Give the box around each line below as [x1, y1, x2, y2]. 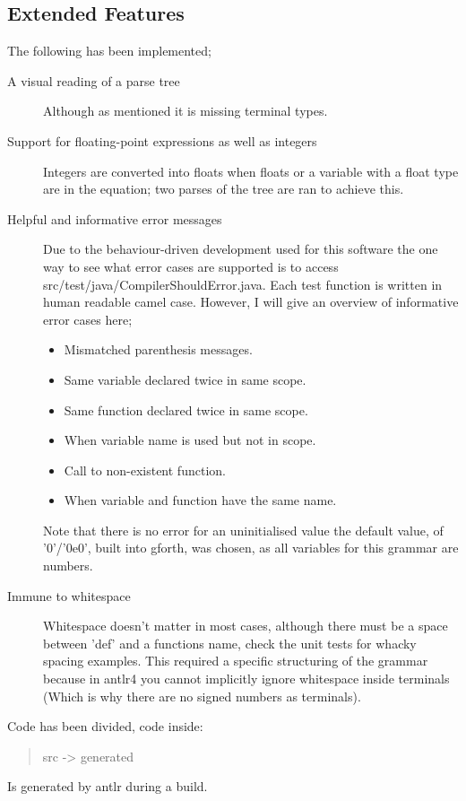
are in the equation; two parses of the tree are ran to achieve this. [43, 179, 404, 198]
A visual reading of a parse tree [7, 71, 180, 90]
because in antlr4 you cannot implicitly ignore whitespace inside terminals [43, 669, 450, 688]
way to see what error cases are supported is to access [43, 257, 339, 275]
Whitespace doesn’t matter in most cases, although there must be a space [43, 616, 448, 635]
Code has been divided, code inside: [7, 717, 203, 736]
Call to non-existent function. [64, 460, 226, 479]
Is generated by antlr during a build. [7, 777, 208, 796]
